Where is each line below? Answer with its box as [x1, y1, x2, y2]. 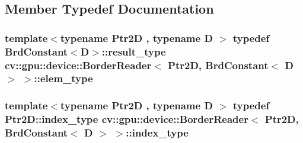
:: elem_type [34, 71, 93, 86]
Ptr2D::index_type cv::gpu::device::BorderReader [5, 112, 248, 126]
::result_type [101, 44, 166, 58]
